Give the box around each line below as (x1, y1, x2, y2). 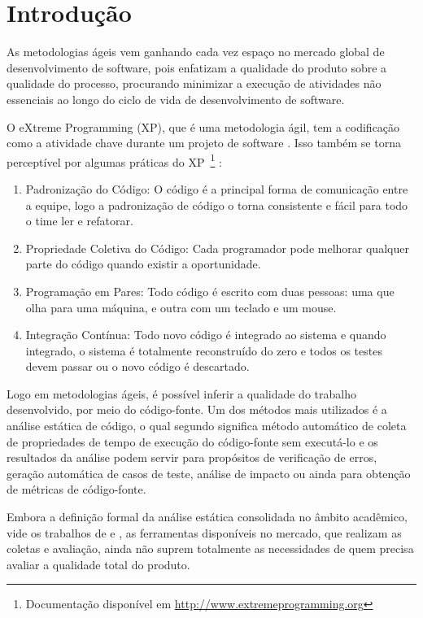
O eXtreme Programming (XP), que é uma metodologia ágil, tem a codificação (7, 118, 400, 135)
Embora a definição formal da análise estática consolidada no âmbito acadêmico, (7, 508, 408, 525)
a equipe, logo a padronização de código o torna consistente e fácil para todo (25, 196, 408, 213)
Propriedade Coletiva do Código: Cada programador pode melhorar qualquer (25, 239, 409, 256)
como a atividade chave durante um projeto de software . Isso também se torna (7, 134, 401, 151)
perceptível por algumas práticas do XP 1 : (7, 150, 222, 170)
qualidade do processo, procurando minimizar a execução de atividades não (7, 75, 382, 92)
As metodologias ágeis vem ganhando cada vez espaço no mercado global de (7, 43, 385, 60)
